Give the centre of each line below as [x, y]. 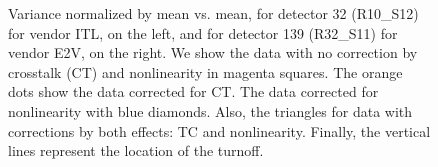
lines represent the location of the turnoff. [136, 150]
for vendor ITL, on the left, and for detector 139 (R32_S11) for [203, 32]
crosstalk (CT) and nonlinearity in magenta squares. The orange [205, 71]
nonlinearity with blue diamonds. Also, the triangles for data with [210, 110]
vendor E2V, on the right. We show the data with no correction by [213, 52]
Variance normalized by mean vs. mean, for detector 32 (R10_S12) [213, 13]
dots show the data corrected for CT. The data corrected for [193, 91]
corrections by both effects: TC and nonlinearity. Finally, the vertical [219, 130]
